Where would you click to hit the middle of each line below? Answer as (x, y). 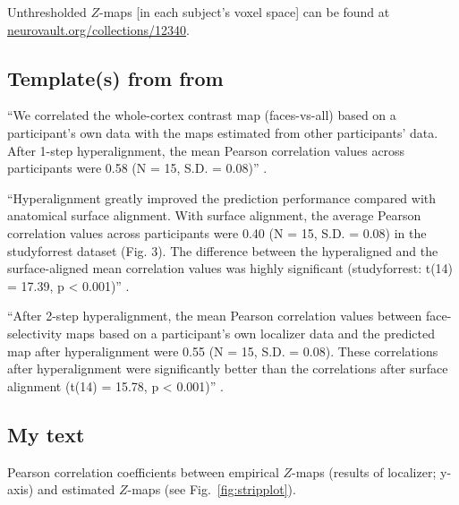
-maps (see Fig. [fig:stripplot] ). (212, 489)
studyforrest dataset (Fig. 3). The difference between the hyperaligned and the (223, 250)
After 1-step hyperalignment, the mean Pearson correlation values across (206, 150)
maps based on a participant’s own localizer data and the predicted (250, 333)
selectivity (35, 333)
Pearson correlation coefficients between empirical (143, 471)
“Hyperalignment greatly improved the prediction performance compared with (222, 197)
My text (46, 434)
